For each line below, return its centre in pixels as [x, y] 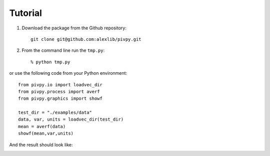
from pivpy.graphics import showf [60, 99]
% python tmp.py [50, 62]
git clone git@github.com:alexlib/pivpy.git [86, 39]
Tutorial [26, 13]
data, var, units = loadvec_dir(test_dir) [71, 119]
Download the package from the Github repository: [74, 28]
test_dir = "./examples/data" [55, 113]
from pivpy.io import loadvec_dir [60, 84]
